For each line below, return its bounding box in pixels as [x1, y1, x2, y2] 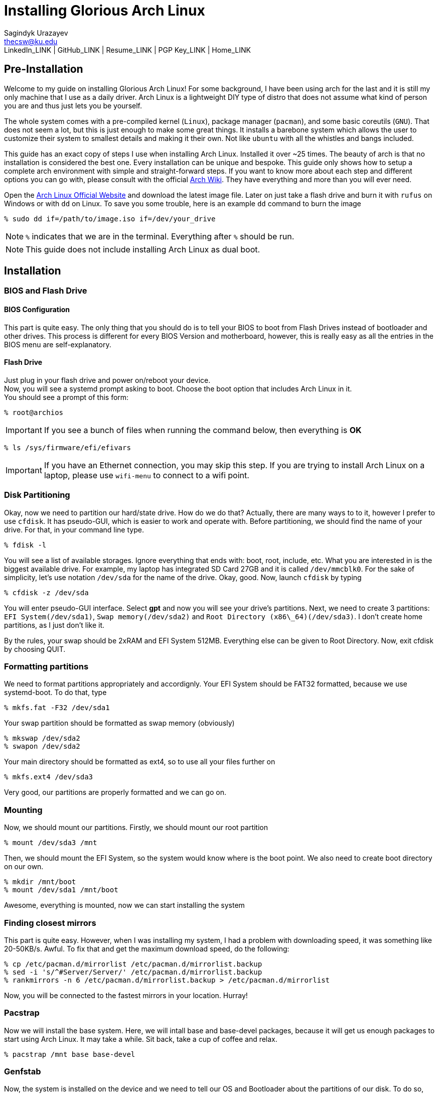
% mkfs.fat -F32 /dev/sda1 [4, 704, 110, 712]
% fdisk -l [4, 540, 47, 549]
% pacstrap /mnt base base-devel [4, 1050, 135, 1058]
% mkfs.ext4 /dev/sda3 [4, 773, 93, 781]
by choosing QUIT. [4, 644, 66, 653]
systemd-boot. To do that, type [4, 688, 107, 697]
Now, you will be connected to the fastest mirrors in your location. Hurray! [4, 991, 248, 1000]
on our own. [4, 862, 44, 871]
